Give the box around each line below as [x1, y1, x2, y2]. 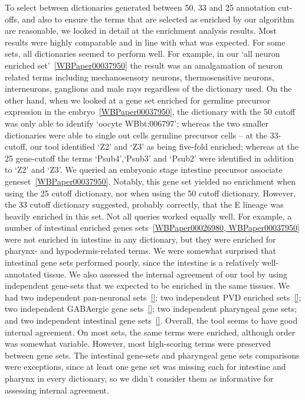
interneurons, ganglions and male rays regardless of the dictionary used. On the [5, 82, 292, 95]
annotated [5, 267, 41, 280]
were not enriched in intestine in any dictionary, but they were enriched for [5, 233, 276, 245]
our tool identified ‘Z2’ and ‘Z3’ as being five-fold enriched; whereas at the [30, 140, 299, 153]
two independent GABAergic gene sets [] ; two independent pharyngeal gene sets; [5, 302, 297, 315]
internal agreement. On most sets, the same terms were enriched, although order [5, 325, 296, 338]
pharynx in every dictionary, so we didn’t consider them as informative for [5, 372, 274, 384]
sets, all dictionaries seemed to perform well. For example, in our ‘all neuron [5, 47, 280, 60]
